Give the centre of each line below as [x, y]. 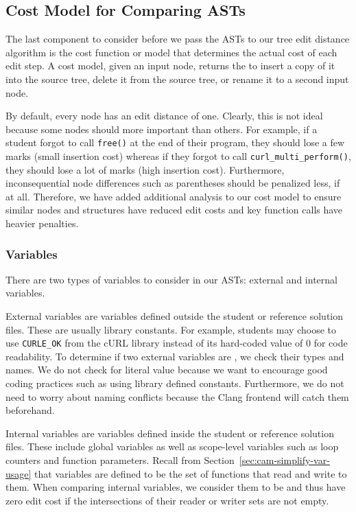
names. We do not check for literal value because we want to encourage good [167, 370]
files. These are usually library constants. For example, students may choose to [171, 329]
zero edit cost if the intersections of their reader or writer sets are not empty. [167, 500]
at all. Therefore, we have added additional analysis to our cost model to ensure [174, 196]
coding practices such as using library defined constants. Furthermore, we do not [175, 383]
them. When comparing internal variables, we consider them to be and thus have [176, 487]
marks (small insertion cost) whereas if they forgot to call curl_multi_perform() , [178, 156]
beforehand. [30, 410]
